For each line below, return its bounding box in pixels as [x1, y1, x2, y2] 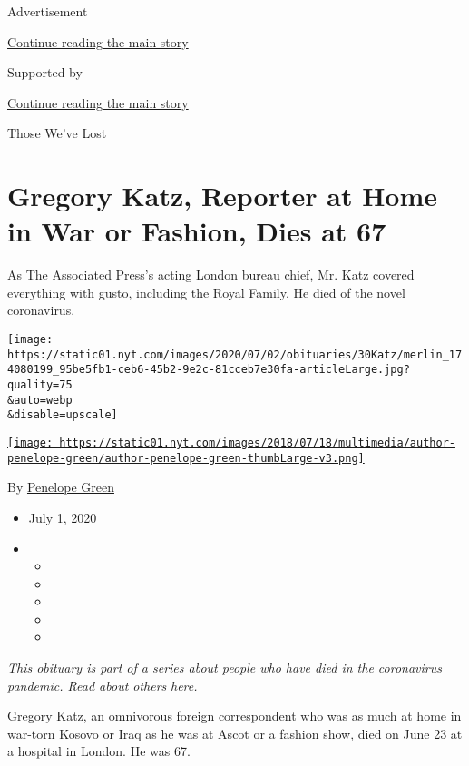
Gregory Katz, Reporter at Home [7, 177, 438, 214]
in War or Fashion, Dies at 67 [7, 212, 386, 250]
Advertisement [7, 2, 88, 20]
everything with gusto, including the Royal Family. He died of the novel [7, 282, 405, 301]
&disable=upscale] [7, 408, 118, 422]
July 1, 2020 [28, 507, 97, 526]
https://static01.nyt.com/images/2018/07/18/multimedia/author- [59, 437, 455, 449]
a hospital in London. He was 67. [7, 741, 191, 761]
